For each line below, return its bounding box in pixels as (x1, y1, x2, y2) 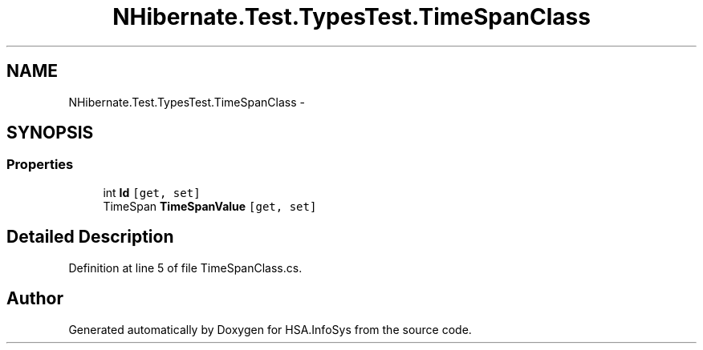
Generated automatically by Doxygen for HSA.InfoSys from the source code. (68, 322, 472, 336)
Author (6, 288, 63, 309)
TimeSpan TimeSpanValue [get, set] (103, 199, 317, 213)
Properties (6, 156, 74, 173)
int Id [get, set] (103, 185, 201, 199)
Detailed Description (6, 227, 174, 247)
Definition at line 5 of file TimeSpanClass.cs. (68, 260, 303, 275)
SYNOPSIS (6, 123, 94, 143)
